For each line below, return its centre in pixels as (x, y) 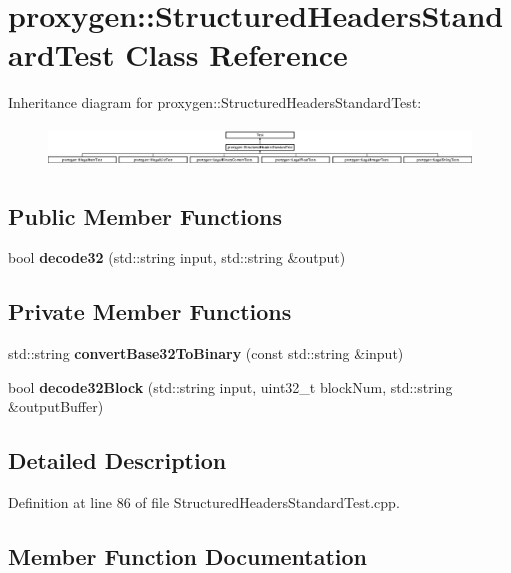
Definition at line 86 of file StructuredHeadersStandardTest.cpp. (204, 502)
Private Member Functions (150, 311)
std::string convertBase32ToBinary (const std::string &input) (206, 353)
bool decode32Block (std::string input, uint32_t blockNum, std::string (230, 386)
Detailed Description (117, 460)
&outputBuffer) (56, 406)
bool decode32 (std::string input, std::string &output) (177, 257)
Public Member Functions (145, 215)
